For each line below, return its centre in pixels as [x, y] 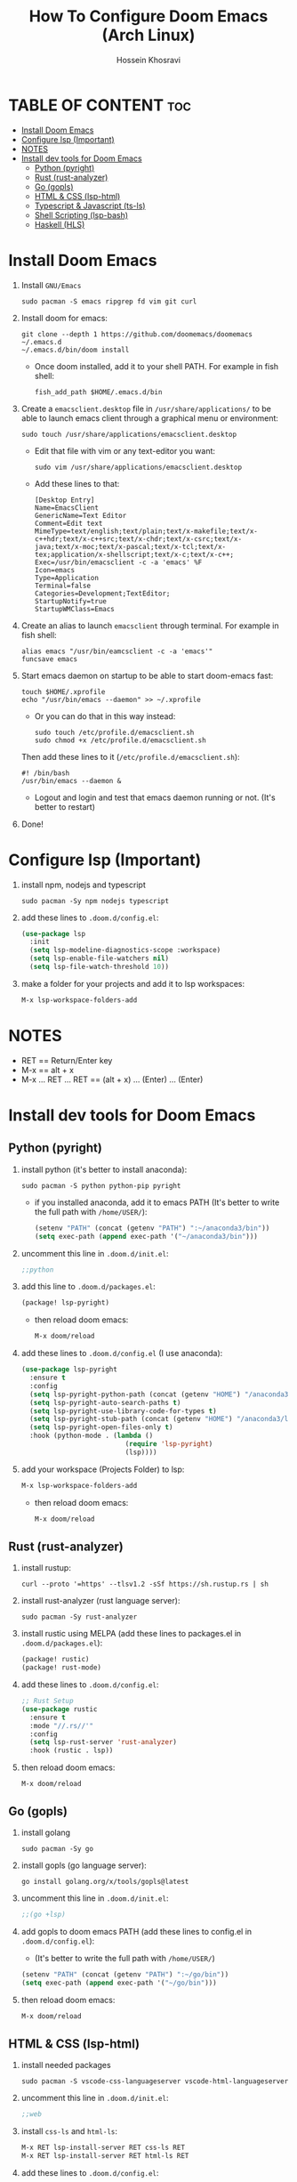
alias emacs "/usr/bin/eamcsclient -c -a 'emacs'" [117, 651]
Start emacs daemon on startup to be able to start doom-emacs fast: [147, 675]
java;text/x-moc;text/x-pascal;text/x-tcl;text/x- [130, 546]
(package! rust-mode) [61, 1668]
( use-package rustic [59, 1709]
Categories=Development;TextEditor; [102, 594]
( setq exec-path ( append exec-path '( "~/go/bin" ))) [119, 1983]
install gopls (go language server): [84, 1865]
